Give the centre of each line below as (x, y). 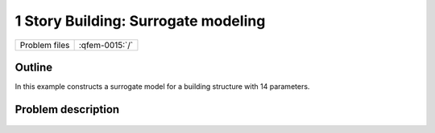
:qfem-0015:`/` (106, 45)
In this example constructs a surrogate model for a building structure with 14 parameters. (162, 87)
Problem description (67, 109)
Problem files (45, 45)
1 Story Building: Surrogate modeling (140, 21)
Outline (33, 67)
